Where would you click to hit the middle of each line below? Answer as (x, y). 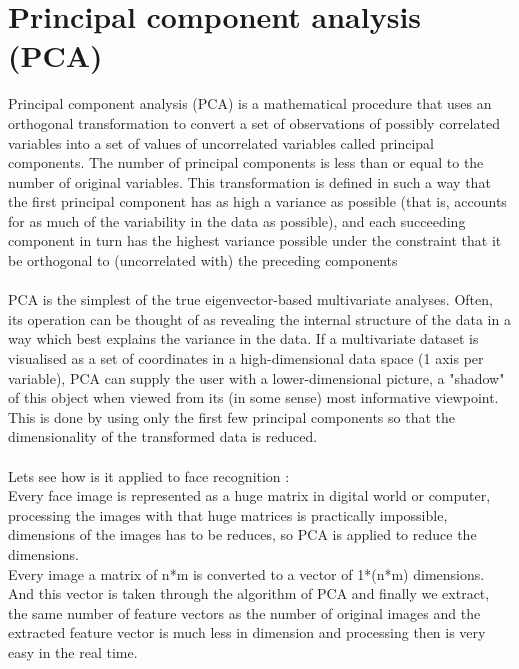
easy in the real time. (73, 651)
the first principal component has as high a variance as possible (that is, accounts (257, 201)
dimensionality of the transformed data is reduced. (163, 436)
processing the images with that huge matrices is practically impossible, (228, 514)
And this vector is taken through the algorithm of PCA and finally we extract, (249, 593)
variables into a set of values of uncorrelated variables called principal (221, 142)
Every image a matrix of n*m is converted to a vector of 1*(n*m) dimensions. (246, 573)
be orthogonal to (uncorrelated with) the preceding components (203, 260)
